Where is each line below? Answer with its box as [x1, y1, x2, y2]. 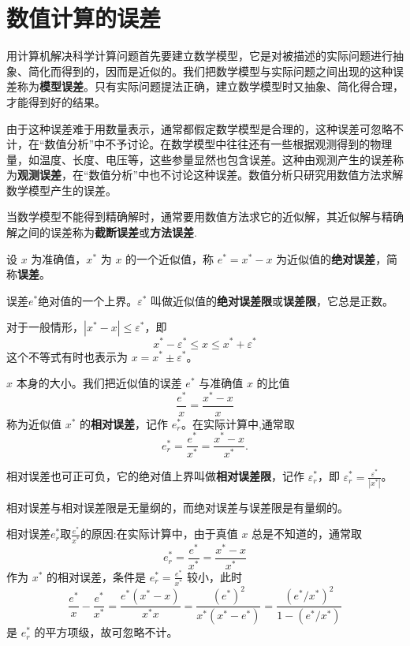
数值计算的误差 [6, 2, 162, 34]
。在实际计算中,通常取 [181, 415, 295, 431]
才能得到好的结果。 [6, 93, 106, 110]
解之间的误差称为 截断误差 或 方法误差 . [6, 224, 197, 241]
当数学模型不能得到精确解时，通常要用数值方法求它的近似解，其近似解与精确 [6, 208, 404, 225]
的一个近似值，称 [125, 250, 214, 267]
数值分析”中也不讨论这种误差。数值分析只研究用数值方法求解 [88, 166, 404, 183]
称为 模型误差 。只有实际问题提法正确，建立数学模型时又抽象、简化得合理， [17, 78, 404, 95]
